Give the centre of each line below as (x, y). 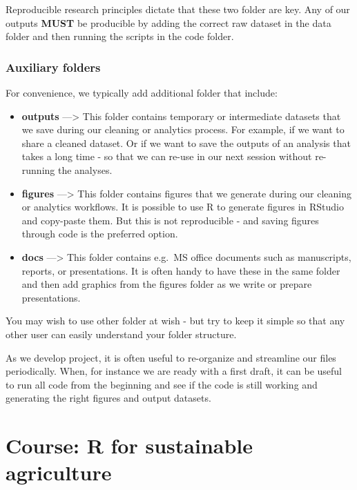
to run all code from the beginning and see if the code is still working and (162, 384)
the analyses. (85, 169)
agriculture (59, 472)
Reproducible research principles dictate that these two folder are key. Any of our (178, 9)
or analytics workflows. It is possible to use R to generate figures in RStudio (183, 207)
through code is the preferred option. (100, 234)
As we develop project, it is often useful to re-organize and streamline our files (171, 357)
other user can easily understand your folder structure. (121, 334)
